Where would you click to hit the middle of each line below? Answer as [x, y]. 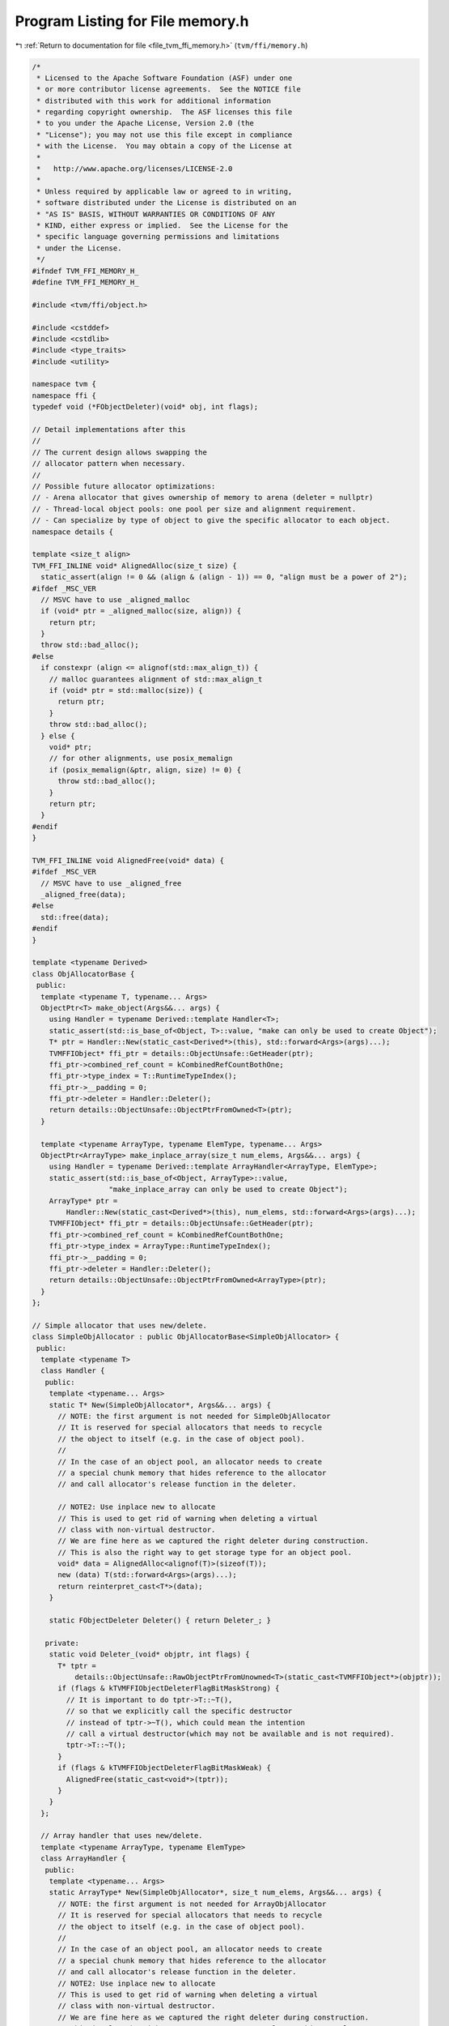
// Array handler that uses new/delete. [122, 1836]
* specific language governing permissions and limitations [158, 237]
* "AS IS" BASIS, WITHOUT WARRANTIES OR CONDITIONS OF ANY [156, 214]
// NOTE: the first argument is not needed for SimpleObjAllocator [194, 1417]
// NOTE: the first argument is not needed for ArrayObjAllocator [192, 1904]
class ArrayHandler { [84, 1859]
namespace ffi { [64, 395]
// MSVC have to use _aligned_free [111, 883]
